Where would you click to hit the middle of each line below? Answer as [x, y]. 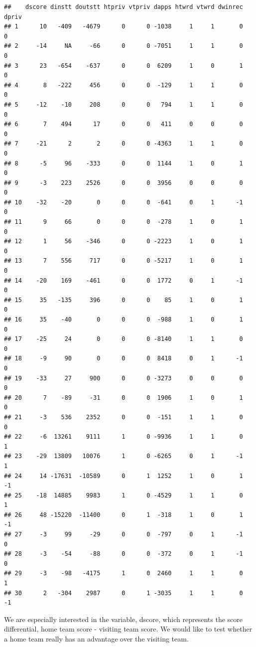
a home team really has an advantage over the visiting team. [96, 639]
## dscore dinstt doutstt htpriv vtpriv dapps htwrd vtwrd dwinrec [124, 7]
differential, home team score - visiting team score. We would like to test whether [128, 629]
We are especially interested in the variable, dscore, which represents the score [124, 619]
